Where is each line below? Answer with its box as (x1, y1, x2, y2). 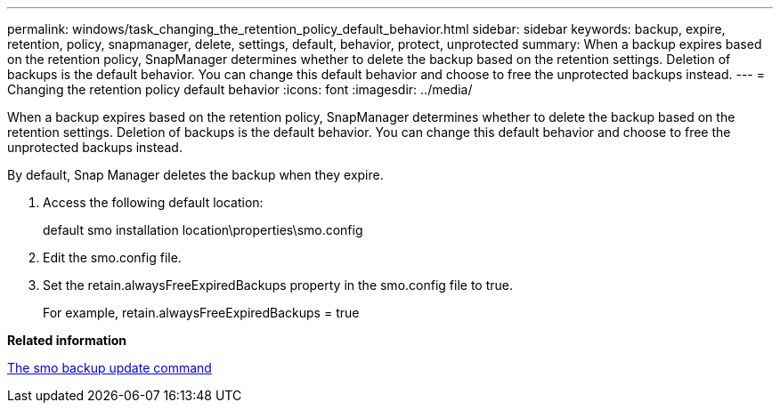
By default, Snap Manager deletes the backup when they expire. (7, 167, 384, 182)
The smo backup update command (7, 360, 212, 375)
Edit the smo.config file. (43, 250, 182, 265)
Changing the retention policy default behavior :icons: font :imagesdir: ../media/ (7, 82, 473, 97)
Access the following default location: (43, 195, 264, 210)
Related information (7, 333, 127, 348)
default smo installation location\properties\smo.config (43, 222, 363, 237)
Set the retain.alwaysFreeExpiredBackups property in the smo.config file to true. (43, 277, 513, 293)
